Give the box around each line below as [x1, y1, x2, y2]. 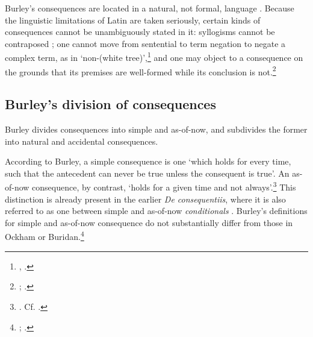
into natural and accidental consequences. [5, 134, 158, 147]
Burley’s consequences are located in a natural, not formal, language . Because [5, 2, 294, 14]
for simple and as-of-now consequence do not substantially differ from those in [5, 216, 293, 228]
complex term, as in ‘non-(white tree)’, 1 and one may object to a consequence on [5, 49, 303, 64]
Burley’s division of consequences [5, 95, 216, 113]
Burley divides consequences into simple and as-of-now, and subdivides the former [5, 123, 308, 136]
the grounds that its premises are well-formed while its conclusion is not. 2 [5, 63, 276, 78]
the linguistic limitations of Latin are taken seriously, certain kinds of [5, 13, 261, 26]
